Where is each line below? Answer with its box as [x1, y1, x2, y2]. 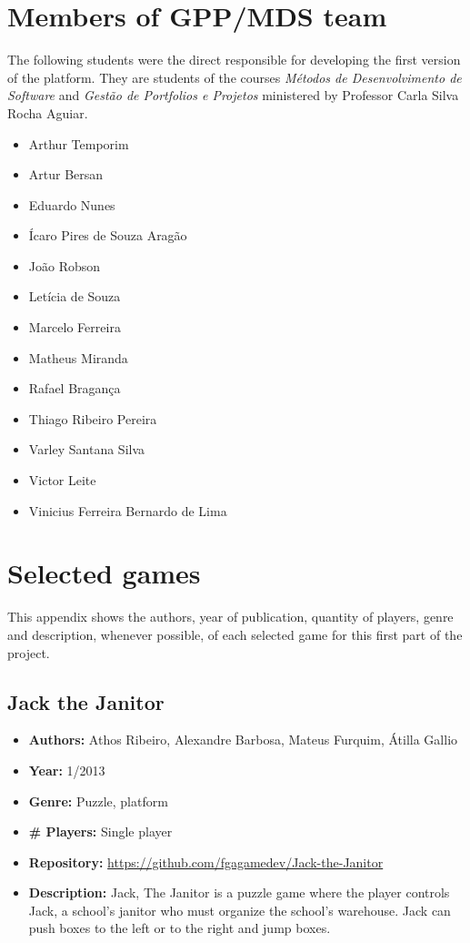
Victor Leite [28, 471, 96, 490]
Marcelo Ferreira [28, 318, 121, 337]
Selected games [7, 554, 201, 592]
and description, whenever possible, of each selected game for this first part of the [7, 624, 463, 644]
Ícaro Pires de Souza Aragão [28, 226, 187, 245]
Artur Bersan [28, 165, 104, 184]
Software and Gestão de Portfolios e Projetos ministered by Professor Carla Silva [7, 86, 459, 105]
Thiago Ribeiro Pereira [28, 409, 157, 428]
